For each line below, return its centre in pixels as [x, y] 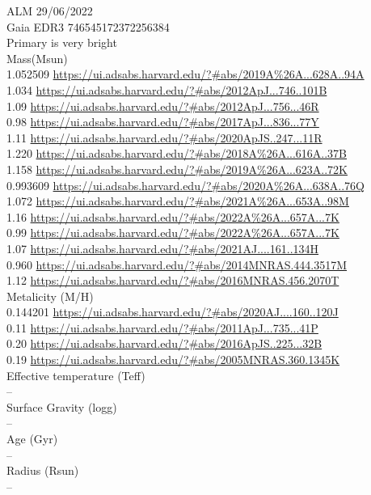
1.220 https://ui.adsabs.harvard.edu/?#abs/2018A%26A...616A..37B [177, 153]
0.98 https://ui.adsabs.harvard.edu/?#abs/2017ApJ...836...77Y [163, 122]
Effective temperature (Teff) [76, 375]
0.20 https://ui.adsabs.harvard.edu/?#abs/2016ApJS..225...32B [164, 343]
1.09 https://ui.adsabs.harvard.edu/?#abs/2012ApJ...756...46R [163, 106]
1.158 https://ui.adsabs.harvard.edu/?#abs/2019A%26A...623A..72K [177, 169]
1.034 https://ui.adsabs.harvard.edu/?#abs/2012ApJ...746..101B [167, 89]
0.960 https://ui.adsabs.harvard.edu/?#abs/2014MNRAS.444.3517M [177, 264]
